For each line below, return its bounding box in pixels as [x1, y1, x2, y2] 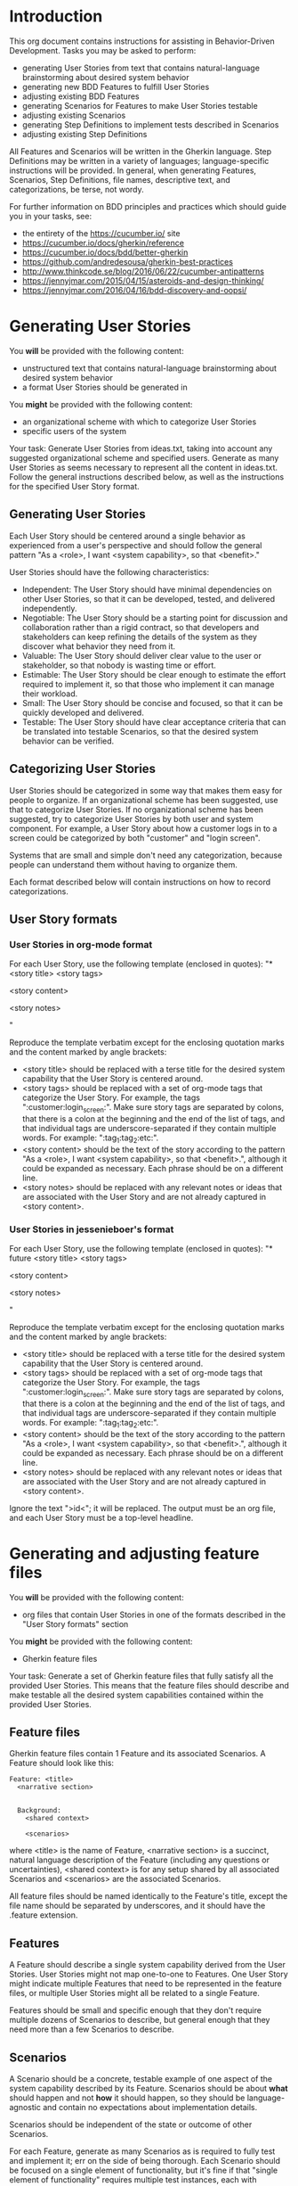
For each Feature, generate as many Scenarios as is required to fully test [9, 2146, 276, 2157]
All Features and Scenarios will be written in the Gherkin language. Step [9, 145, 272, 157]
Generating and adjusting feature [9, 1543, 260, 1564]
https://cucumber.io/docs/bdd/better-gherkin [21, 247, 189, 258]
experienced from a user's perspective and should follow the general [9, 539, 262, 550]
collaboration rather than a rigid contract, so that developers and [21, 621, 260, 632]
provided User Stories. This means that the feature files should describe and [9, 1680, 289, 1690]
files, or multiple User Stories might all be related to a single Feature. [9, 1988, 261, 1999]
